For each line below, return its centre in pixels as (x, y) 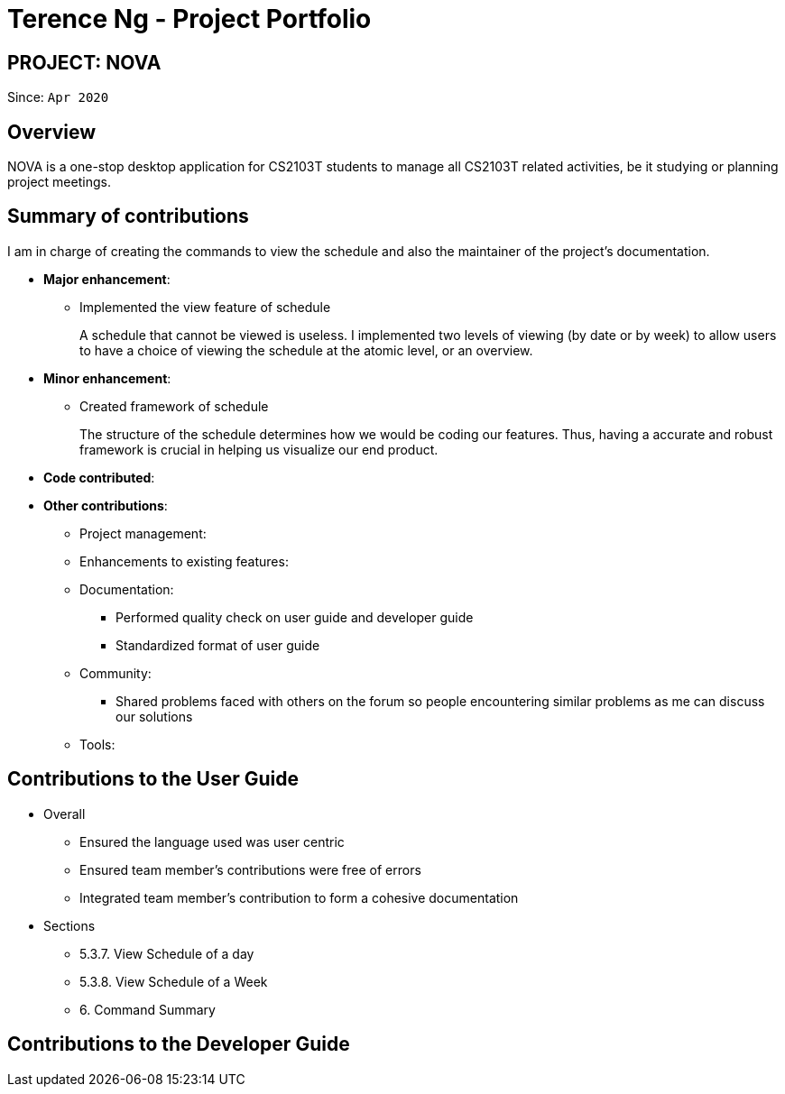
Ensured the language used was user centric (212, 841)
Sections (69, 925)
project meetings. (59, 182)
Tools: (97, 744)
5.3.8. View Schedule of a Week (174, 981)
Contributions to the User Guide (153, 779)
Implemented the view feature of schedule (205, 307)
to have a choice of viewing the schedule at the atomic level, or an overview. (306, 350)
